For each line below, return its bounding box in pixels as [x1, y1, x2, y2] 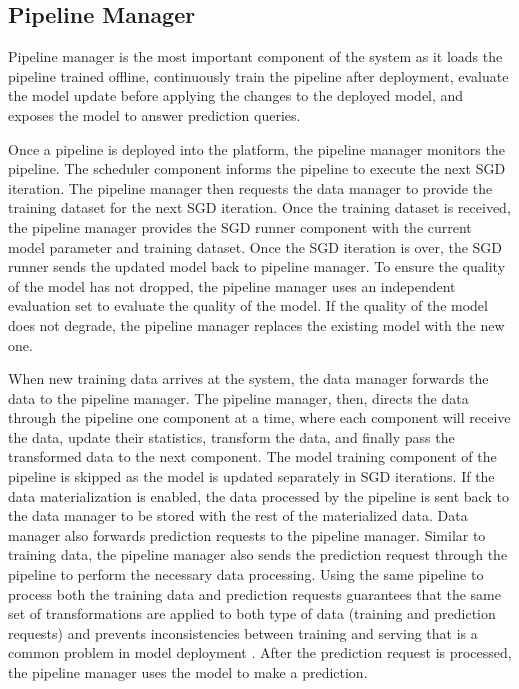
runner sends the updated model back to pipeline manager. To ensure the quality [8, 256, 506, 277]
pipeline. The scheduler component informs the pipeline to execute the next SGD [8, 158, 506, 179]
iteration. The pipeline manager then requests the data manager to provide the [8, 177, 493, 198]
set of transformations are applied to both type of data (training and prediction [8, 603, 496, 624]
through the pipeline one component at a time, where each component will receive [8, 407, 511, 428]
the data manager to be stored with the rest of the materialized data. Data [8, 505, 468, 526]
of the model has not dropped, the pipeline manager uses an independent [8, 275, 456, 296]
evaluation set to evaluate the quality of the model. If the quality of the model [8, 295, 488, 316]
